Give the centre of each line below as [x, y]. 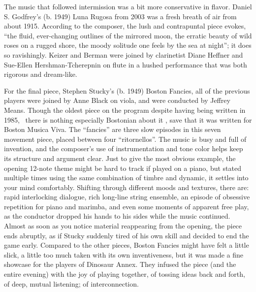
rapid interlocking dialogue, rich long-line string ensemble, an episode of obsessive [127, 197]
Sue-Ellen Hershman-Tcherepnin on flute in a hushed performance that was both [126, 64]
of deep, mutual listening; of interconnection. [71, 283]
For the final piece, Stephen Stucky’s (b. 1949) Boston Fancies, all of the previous [127, 90]
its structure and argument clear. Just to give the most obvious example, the [120, 158]
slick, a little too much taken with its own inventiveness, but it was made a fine [124, 254]
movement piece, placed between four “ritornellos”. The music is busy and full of [125, 139]
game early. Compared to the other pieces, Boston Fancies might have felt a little [127, 245]
